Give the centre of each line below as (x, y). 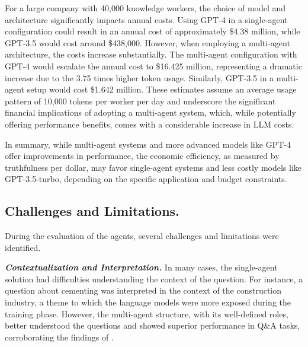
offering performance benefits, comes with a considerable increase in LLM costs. (150, 124)
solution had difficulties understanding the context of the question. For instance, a (154, 278)
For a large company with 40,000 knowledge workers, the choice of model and (145, 8)
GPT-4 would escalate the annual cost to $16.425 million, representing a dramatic (153, 66)
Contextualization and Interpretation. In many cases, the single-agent (141, 267)
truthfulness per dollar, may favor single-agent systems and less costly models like (153, 167)
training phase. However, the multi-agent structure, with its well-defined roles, (147, 313)
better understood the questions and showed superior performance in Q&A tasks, (153, 325)
